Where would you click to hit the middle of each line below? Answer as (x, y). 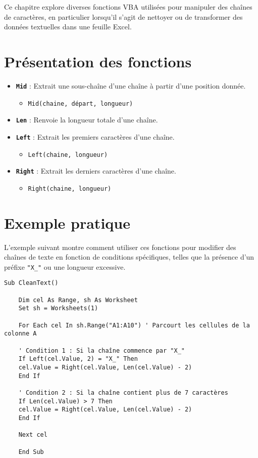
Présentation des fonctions (98, 61)
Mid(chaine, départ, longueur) (81, 103)
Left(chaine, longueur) (68, 155)
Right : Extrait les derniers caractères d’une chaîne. (96, 171)
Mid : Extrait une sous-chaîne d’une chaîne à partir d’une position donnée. (131, 85)
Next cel (33, 435)
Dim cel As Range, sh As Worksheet (78, 300)
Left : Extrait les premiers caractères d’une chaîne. (95, 136)
